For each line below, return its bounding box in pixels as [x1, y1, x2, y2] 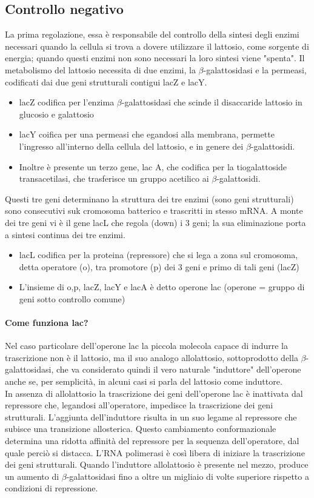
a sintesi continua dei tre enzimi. [5, 228, 125, 241]
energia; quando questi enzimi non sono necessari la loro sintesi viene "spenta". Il [5, 51, 305, 64]
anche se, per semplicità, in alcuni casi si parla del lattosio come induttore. [5, 375, 282, 388]
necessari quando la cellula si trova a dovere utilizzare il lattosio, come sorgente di [5, 39, 309, 52]
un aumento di [5, 470, 59, 482]
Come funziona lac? [5, 316, 89, 329]
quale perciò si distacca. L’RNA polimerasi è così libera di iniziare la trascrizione [5, 446, 305, 459]
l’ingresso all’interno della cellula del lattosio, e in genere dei [19, 139, 244, 152]
